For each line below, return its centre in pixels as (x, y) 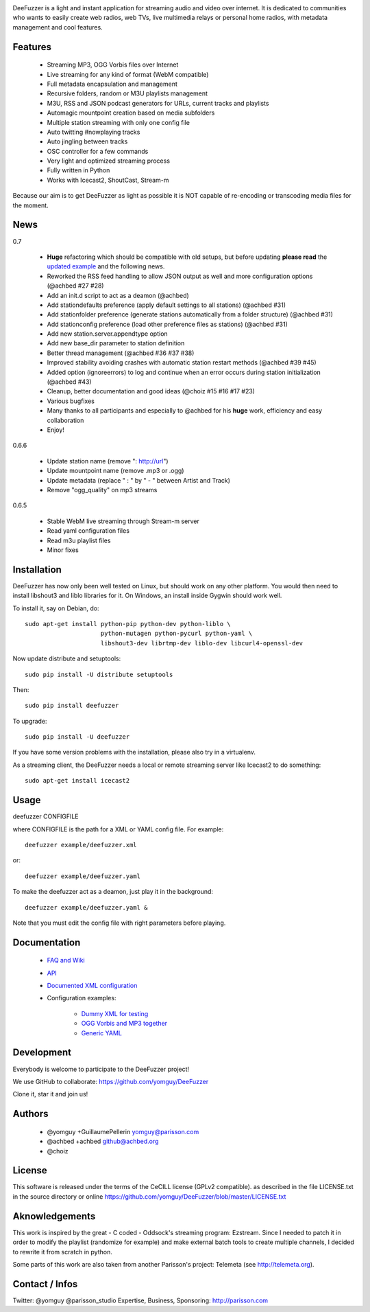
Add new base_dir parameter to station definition (116, 343)
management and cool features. (58, 27)
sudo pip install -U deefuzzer (77, 737)
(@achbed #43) (69, 382)
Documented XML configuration (92, 986)
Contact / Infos (45, 1284)
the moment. (30, 205)
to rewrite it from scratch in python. (62, 1252)
